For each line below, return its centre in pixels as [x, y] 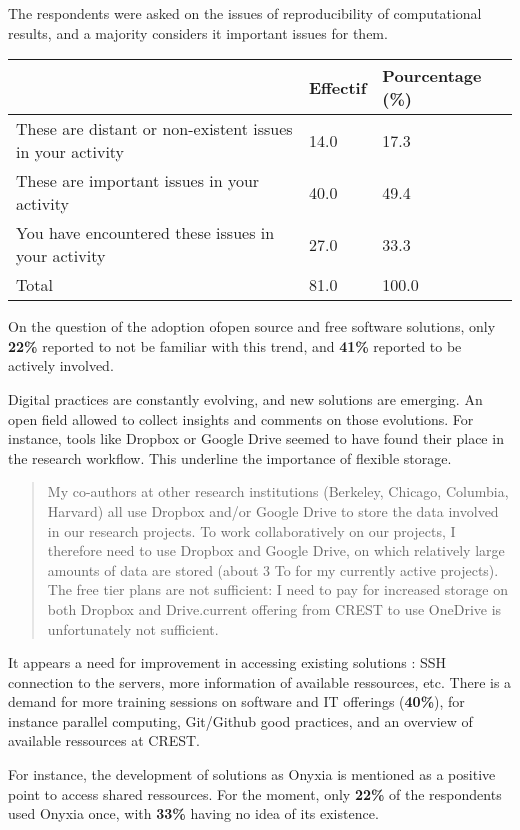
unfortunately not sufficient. [133, 628]
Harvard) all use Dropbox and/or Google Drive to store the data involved [273, 510]
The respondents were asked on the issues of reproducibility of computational [245, 13]
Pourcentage [432, 76]
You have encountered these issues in [145, 233]
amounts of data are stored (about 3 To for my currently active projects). [273, 569]
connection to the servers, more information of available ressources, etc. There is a [260, 681]
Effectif [338, 87]
